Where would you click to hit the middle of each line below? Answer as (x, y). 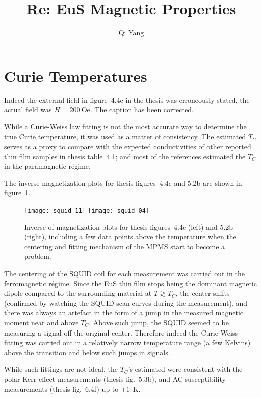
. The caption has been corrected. (142, 110)
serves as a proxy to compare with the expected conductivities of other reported (128, 146)
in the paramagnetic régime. (47, 166)
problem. (38, 256)
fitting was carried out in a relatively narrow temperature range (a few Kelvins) (127, 342)
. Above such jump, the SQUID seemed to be (159, 322)
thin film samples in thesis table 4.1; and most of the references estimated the (125, 156)
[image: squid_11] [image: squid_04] (87, 211)
